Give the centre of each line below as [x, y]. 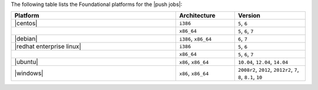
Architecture [198, 16]
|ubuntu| [26, 62]
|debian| [26, 39]
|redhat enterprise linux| [48, 46]
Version [249, 16]
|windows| [29, 74]
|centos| [26, 24]
